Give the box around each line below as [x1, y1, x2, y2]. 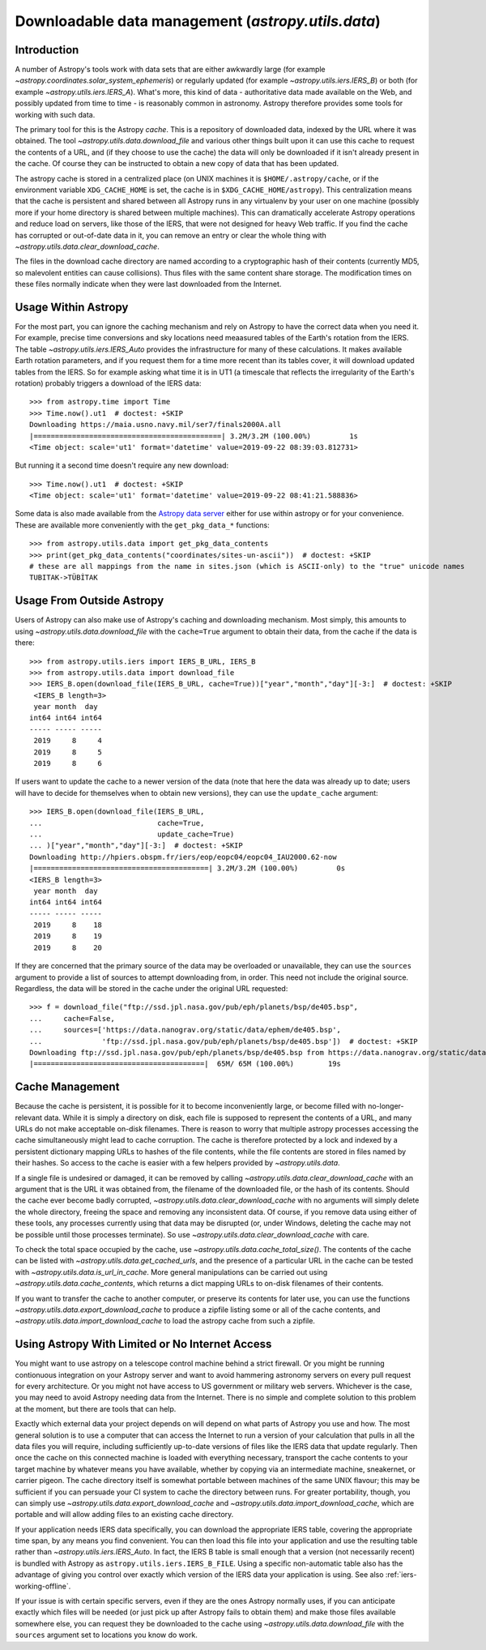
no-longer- [367, 1101, 404, 1111]
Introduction [15, 43, 79, 57]
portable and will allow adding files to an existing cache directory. [15, 1510, 234, 1520]
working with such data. [15, 109, 96, 119]
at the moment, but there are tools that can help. [15, 1404, 177, 1413]
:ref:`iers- [385, 1570, 417, 1579]
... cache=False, [29, 1014, 115, 1023]
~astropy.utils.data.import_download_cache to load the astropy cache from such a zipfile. [15, 1316, 316, 1326]
